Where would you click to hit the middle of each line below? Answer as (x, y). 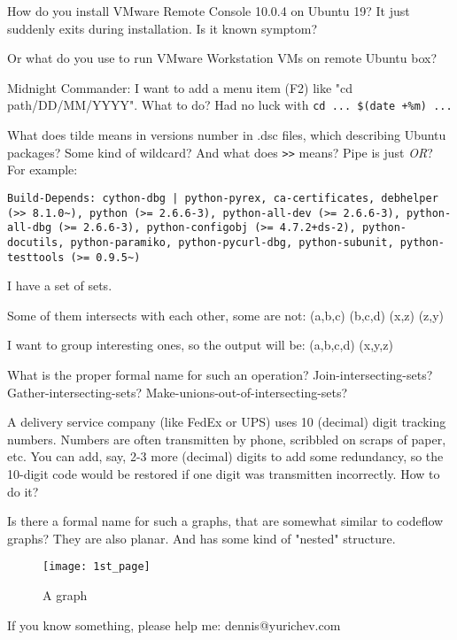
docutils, (36, 242)
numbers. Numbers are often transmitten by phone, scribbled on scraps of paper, (227, 439)
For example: (43, 170)
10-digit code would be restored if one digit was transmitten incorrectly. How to (224, 473)
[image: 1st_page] (97, 567)
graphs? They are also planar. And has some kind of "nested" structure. (201, 538)
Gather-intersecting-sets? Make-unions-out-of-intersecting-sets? (178, 392)
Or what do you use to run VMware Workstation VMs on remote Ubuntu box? (222, 58)
